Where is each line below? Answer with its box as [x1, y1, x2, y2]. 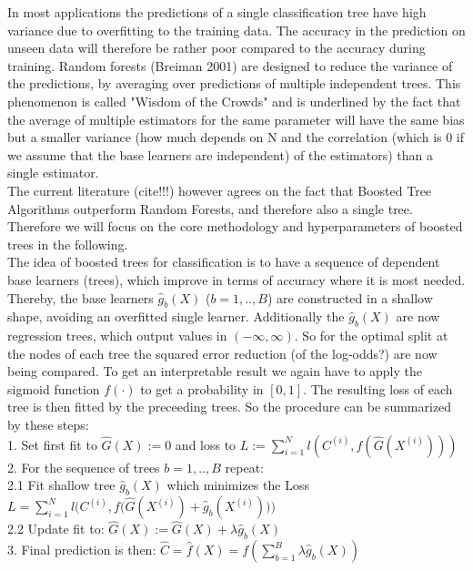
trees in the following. [7, 234, 128, 253]
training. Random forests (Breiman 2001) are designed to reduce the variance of [7, 56, 453, 75]
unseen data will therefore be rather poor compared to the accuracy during [7, 38, 426, 57]
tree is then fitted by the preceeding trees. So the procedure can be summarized [7, 397, 452, 416]
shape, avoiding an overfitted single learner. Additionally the [7, 307, 345, 326]
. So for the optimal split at [294, 326, 448, 345]
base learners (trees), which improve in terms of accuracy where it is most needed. [7, 270, 466, 289]
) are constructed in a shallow [267, 288, 433, 307]
